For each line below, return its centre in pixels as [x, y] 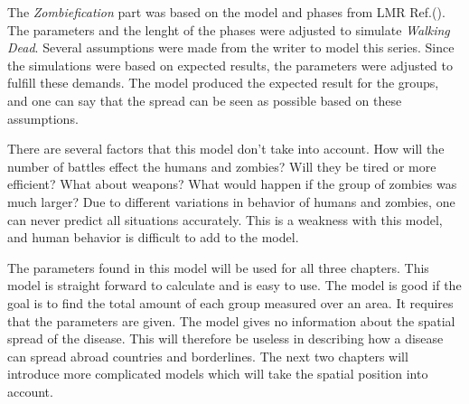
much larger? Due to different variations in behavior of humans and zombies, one [231, 201]
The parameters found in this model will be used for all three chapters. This [218, 267]
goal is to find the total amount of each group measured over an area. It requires [230, 302]
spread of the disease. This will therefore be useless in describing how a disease [225, 338]
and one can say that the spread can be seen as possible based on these [205, 100]
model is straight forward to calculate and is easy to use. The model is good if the [234, 285]
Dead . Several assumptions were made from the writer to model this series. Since [231, 47]
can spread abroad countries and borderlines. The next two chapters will [208, 356]
